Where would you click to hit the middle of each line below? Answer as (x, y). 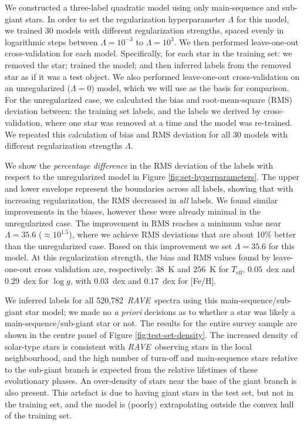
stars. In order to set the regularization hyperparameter (125, 19)
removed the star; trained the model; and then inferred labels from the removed (148, 64)
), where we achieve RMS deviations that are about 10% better (183, 234)
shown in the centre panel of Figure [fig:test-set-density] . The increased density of (151, 335)
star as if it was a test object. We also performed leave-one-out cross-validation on (152, 76)
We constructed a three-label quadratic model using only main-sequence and (142, 7)
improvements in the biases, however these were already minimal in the (133, 211)
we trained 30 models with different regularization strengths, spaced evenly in (144, 30)
